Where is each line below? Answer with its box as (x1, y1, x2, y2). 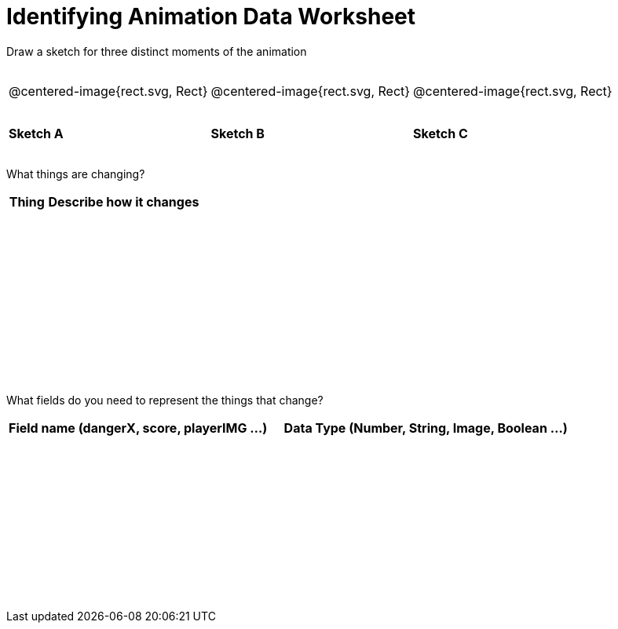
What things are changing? (6, 166, 145, 181)
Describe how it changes (48, 193, 199, 210)
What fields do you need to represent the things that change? (6, 393, 324, 408)
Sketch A (9, 126, 64, 142)
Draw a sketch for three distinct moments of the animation (6, 44, 307, 58)
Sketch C (413, 126, 468, 142)
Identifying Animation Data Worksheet (6, 3, 416, 30)
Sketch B (210, 126, 265, 142)
